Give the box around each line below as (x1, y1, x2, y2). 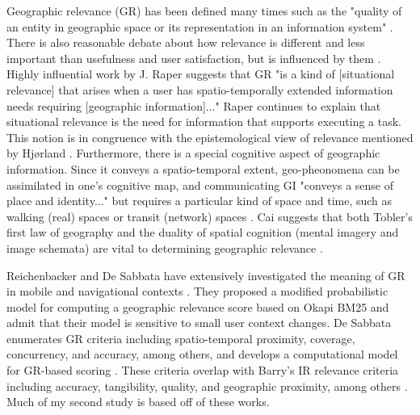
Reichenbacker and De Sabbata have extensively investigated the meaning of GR (6, 266, 405, 283)
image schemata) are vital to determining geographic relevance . (6, 239, 323, 256)
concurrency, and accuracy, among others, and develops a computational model (6, 346, 398, 363)
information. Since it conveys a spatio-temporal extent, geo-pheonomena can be (6, 160, 400, 177)
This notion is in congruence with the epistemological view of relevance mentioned (6, 128, 414, 145)
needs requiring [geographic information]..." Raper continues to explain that (6, 97, 381, 114)
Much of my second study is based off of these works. (6, 393, 270, 410)
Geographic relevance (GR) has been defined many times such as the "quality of (6, 2, 402, 19)
